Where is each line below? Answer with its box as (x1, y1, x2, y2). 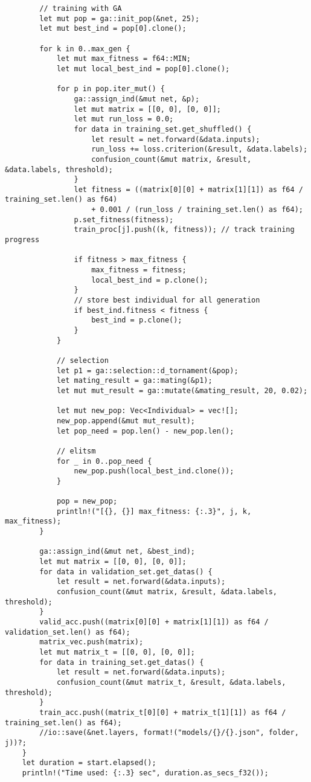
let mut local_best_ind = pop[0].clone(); (56, 64, 230, 73)
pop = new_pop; (56, 497, 118, 506)
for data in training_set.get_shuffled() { (74, 124, 252, 133)
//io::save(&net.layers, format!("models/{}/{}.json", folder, (39, 728, 299, 737)
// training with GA (39, 4, 122, 13)
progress (5, 236, 40, 245)
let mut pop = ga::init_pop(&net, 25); (39, 14, 200, 23)
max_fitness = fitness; (91, 266, 187, 275)
